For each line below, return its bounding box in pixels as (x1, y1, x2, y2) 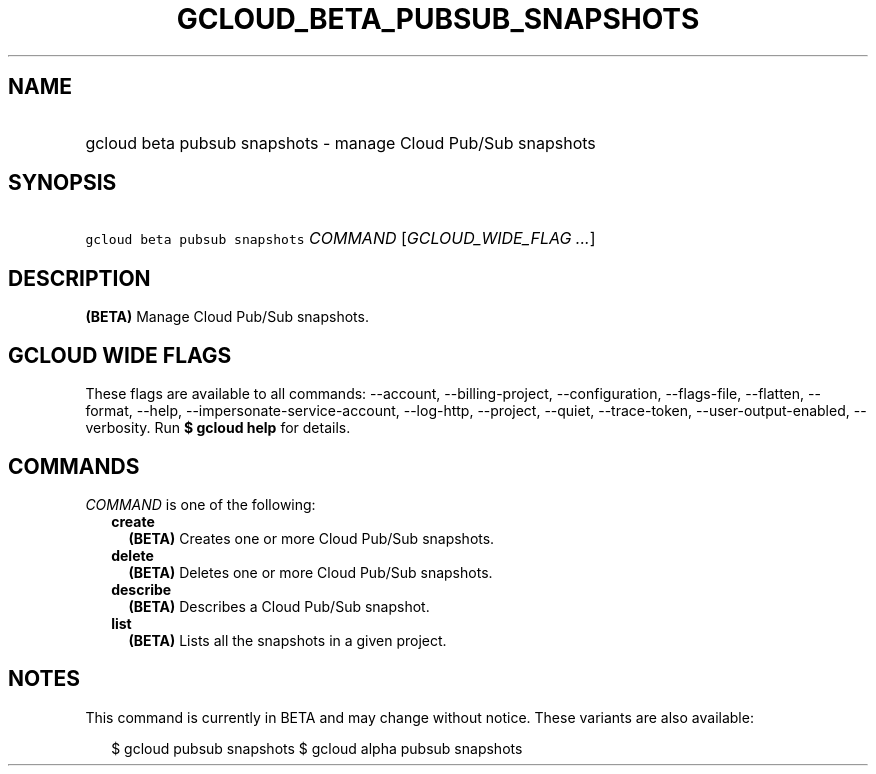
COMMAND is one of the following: (85, 495, 316, 513)
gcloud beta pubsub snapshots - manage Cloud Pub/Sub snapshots (85, 132, 596, 153)
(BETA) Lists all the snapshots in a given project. (128, 631, 447, 649)
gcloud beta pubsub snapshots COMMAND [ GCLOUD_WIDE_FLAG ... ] (85, 228, 596, 249)
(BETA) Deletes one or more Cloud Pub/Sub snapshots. (128, 563, 493, 581)
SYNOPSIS (8, 170, 117, 196)
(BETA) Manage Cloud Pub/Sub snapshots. (85, 308, 369, 326)
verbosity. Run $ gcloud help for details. (85, 419, 351, 437)
